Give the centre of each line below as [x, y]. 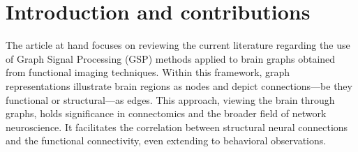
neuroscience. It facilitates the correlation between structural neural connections [177, 127]
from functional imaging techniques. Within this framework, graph [148, 72]
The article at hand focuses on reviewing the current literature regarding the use [178, 45]
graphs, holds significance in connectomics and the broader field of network [166, 113]
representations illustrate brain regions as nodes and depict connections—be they [179, 85]
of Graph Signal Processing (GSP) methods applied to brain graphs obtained [171, 58]
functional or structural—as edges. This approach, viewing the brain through [170, 99]
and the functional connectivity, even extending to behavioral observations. [166, 140]
